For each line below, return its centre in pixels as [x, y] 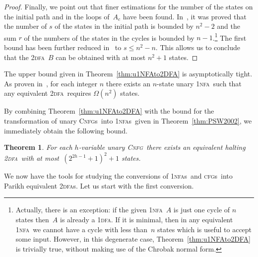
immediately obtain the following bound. [66, 130]
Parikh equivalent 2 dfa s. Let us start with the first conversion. [99, 185]
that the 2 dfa [25, 57]
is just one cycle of [202, 210]
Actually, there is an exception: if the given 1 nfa [89, 210]
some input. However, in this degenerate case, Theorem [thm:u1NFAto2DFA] [133, 239]
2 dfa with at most [32, 158]
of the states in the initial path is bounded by [124, 26]
